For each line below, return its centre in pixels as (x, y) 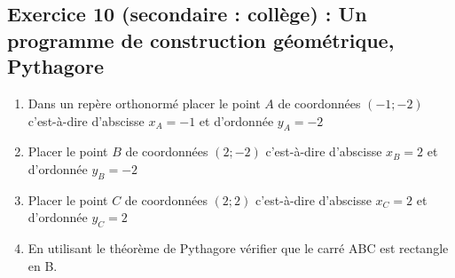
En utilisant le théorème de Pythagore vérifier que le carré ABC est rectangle (238, 248)
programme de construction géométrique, (201, 40)
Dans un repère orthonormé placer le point (144, 103)
